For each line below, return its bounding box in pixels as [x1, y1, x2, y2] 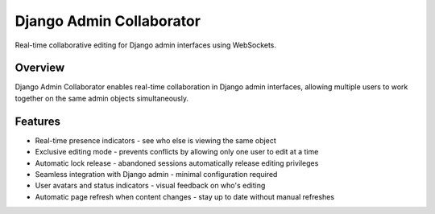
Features [14, 114, 60, 128]
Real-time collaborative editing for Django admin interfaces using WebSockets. [14, 40, 277, 50]
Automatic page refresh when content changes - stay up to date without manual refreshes [35, 191, 334, 201]
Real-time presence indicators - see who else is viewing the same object [35, 135, 277, 145]
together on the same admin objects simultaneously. [14, 93, 189, 103]
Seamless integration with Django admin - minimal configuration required [35, 169, 278, 179]
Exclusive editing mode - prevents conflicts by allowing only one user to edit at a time [35, 147, 319, 157]
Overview [14, 61, 65, 75]
